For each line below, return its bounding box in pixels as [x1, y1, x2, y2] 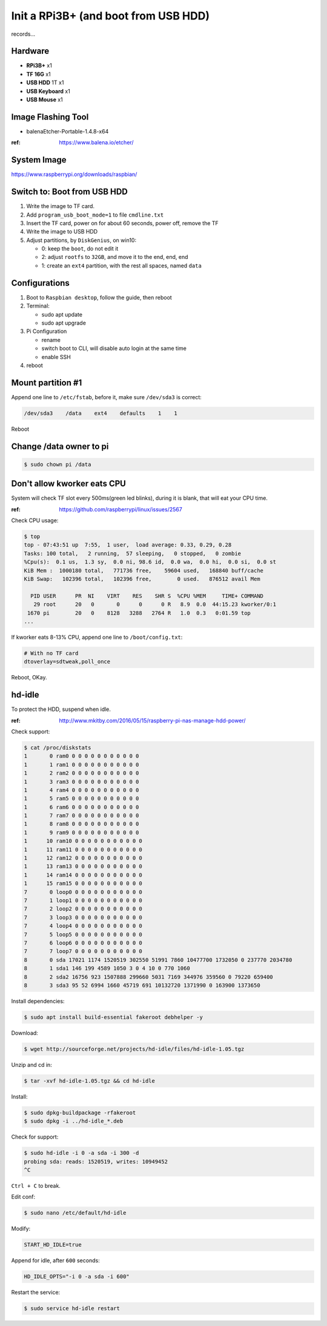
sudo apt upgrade [41, 319, 86, 326]
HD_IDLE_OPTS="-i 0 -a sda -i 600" [24, 1273, 130, 1280]
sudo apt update [41, 311, 83, 318]
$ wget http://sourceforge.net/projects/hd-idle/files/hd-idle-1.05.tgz [24, 1045, 245, 1052]
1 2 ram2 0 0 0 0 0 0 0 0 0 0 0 [24, 770, 139, 776]
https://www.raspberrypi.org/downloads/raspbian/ [11, 170, 137, 178]
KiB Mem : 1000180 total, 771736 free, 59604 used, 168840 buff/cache [24, 567, 263, 574]
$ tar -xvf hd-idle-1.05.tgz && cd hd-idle [24, 1077, 156, 1084]
